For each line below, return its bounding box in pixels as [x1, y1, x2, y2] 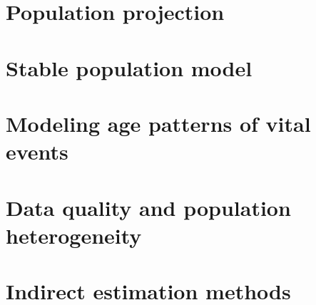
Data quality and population [6, 192, 291, 222]
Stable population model [6, 53, 253, 82]
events [6, 137, 68, 166]
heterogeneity [6, 220, 142, 249]
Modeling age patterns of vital [6, 108, 311, 138]
